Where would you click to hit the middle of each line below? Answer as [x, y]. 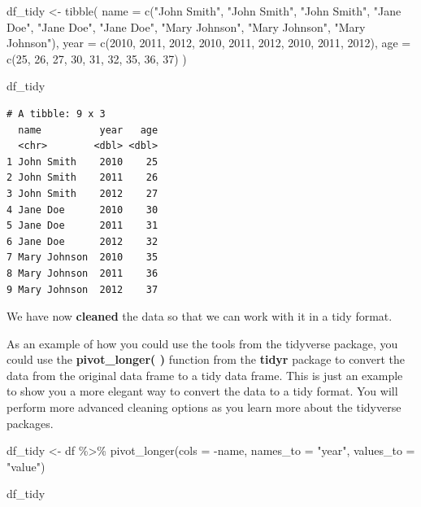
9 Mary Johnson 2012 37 [82, 289]
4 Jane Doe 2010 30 [82, 210]
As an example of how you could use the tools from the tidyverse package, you [202, 343]
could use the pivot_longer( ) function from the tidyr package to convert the [206, 359]
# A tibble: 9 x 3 [56, 114]
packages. [30, 423]
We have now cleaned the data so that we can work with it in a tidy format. [200, 316]
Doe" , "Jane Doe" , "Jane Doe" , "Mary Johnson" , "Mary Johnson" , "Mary [186, 26]
